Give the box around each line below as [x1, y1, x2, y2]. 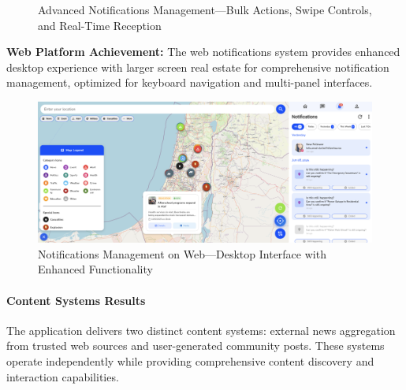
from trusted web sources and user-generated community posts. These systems [6, 337, 385, 354]
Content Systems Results [6, 292, 146, 308]
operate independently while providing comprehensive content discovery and [6, 353, 374, 370]
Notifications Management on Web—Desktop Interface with [38, 245, 326, 262]
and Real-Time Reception [38, 17, 162, 33]
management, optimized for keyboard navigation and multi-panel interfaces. [6, 74, 373, 91]
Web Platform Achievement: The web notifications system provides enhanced [6, 43, 400, 60]
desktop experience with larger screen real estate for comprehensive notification [6, 58, 389, 75]
